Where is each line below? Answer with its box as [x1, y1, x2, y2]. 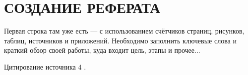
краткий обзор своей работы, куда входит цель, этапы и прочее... [4, 45, 200, 55]
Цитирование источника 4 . [4, 61, 86, 72]
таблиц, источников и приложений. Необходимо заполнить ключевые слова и [4, 35, 237, 45]
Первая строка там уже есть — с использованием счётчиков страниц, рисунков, [4, 26, 245, 36]
